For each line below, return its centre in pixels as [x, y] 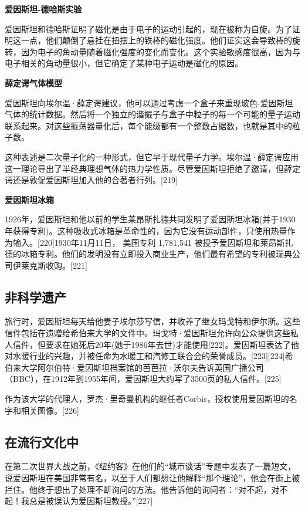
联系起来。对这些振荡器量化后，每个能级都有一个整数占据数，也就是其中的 [148, 125]
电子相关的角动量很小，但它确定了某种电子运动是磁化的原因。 [124, 63]
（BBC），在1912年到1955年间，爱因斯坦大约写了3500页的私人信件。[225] [143, 379]
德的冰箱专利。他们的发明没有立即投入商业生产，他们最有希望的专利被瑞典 [148, 254]
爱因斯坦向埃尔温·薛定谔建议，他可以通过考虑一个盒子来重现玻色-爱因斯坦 [149, 102]
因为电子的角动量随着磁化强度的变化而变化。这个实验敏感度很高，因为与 [160, 51]
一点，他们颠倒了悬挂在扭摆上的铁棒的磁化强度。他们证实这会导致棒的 [156, 40]
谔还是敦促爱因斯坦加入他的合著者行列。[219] [91, 180]
